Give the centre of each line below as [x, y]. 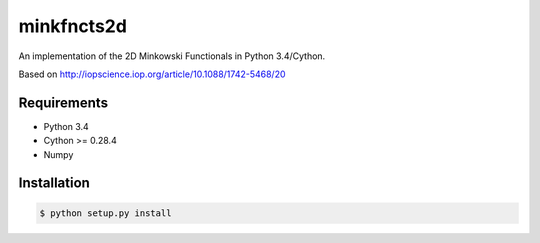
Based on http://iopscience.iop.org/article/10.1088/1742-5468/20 [152, 74]
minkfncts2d [72, 26]
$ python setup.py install [105, 213]
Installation [54, 183]
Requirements [63, 102]
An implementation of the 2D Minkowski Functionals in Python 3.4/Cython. [172, 56]
